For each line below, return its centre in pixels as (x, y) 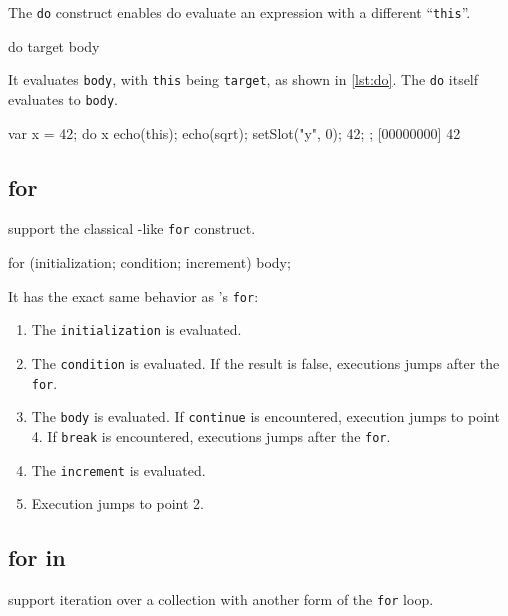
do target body (54, 45)
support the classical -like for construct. (132, 228)
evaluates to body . (63, 98)
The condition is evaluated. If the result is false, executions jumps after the (265, 362)
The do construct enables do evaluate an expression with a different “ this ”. (239, 12)
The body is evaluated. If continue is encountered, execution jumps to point (265, 416)
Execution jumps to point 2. (117, 503)
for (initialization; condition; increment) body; (149, 262)
